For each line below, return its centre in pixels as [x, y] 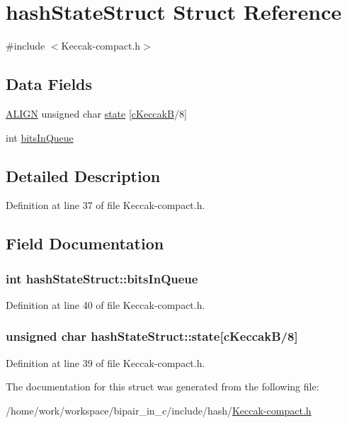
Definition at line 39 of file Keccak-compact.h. [106, 362]
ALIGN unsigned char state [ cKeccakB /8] [96, 113]
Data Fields [49, 84]
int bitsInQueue [40, 137]
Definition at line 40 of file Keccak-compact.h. [106, 304]
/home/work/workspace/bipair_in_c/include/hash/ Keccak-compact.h [159, 410]
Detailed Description [83, 175]
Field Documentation [85, 243]
